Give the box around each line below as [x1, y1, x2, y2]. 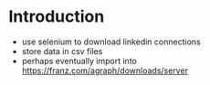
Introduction [8, 6, 105, 27]
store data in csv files [21, 45, 103, 56]
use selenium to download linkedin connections [21, 36, 202, 47]
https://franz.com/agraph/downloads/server [21, 65, 189, 76]
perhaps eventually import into [21, 55, 138, 66]
